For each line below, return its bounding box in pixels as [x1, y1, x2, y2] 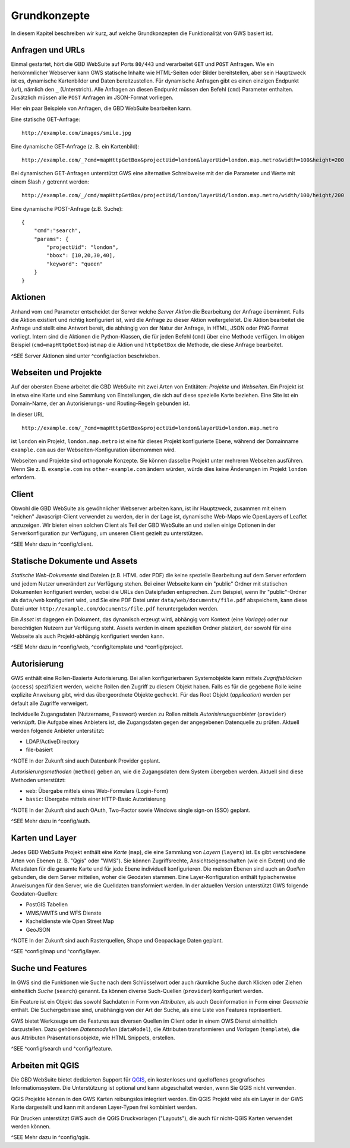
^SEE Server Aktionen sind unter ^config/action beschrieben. [11, 352, 160, 359]
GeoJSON [26, 926, 51, 933]
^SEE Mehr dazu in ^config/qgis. [11, 1134, 90, 1141]
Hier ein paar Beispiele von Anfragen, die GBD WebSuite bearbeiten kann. [11, 105, 192, 112]
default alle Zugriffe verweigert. [11, 700, 89, 707]
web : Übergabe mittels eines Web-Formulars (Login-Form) [26, 788, 169, 795]
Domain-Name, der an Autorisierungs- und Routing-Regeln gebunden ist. [11, 400, 190, 407]
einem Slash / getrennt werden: [11, 178, 89, 185]
